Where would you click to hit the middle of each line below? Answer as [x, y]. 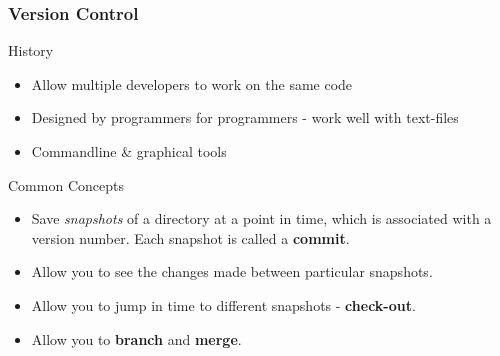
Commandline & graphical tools [129, 151]
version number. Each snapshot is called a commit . [190, 237]
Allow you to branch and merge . [136, 338]
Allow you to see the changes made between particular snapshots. [232, 271]
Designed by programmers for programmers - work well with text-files [245, 117]
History [31, 50]
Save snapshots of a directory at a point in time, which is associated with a [261, 218]
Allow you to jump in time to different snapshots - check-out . [223, 304]
